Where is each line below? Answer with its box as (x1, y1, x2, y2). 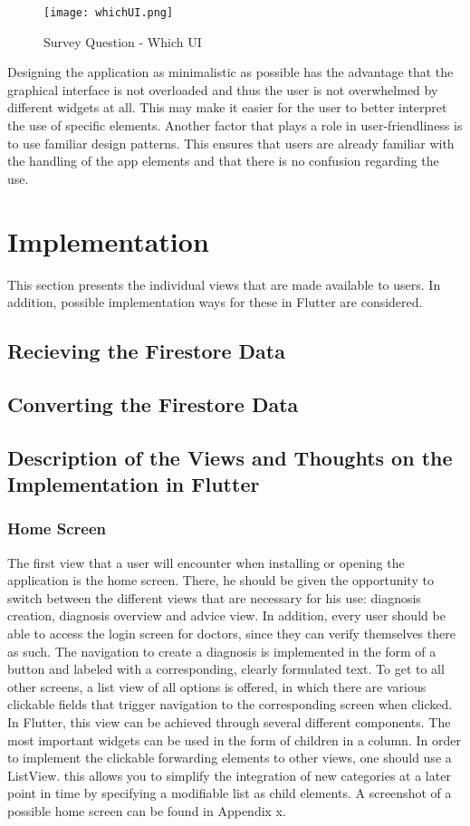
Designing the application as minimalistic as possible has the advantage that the (7, 62, 454, 82)
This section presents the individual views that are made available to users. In (7, 274, 441, 293)
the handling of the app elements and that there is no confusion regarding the (7, 151, 439, 170)
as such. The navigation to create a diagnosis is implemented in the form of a (7, 641, 436, 660)
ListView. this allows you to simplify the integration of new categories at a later (7, 765, 451, 784)
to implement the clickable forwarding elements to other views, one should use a (7, 748, 452, 767)
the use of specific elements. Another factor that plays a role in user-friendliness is (7, 116, 463, 135)
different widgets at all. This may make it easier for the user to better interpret (7, 98, 447, 117)
